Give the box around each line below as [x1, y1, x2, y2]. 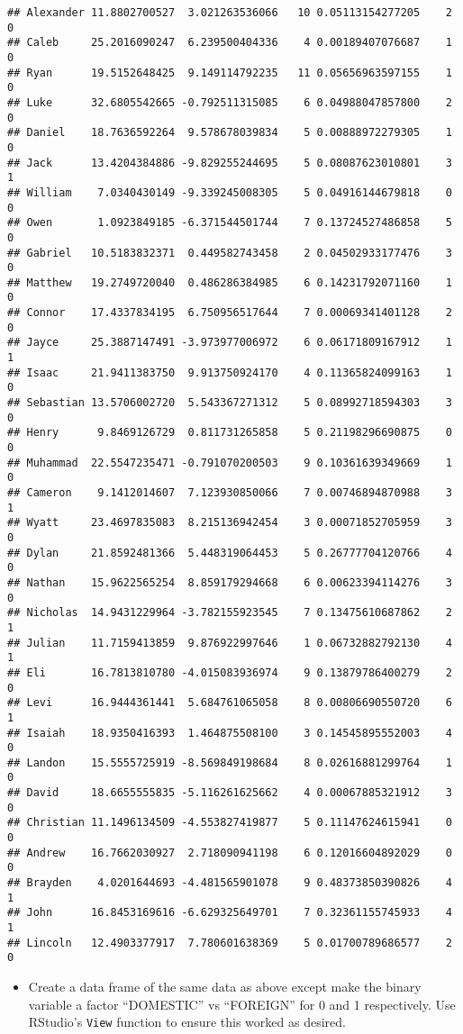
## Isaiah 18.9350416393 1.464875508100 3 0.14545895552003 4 [7, 726, 452, 739]
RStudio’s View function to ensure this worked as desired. [28, 1012, 346, 1031]
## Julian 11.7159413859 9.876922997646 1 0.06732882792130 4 [7, 636, 452, 649]
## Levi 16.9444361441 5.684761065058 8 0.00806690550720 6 [7, 696, 452, 710]
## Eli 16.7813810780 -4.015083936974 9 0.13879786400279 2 [7, 666, 452, 679]
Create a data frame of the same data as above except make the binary [28, 977, 422, 995]
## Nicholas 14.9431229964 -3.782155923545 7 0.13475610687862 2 [7, 606, 452, 620]
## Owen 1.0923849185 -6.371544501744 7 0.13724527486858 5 [7, 216, 452, 230]
